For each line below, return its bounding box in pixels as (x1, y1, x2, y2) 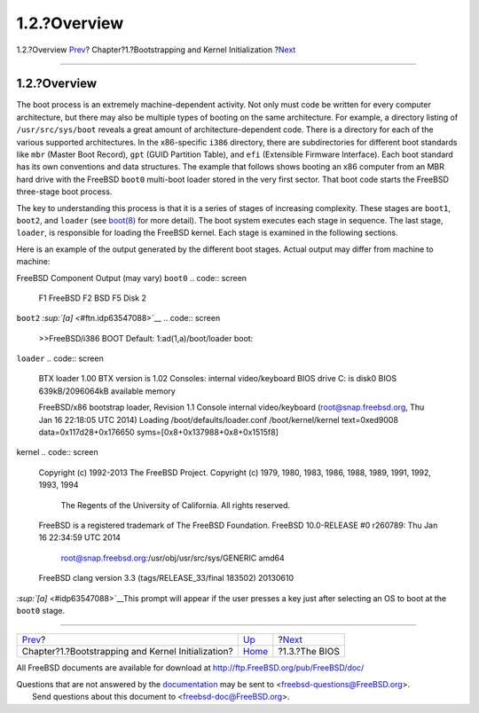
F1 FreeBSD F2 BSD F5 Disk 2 (38, 293, 146, 303)
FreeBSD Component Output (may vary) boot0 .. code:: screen (16, 272, 247, 283)
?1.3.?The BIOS (278, 646, 341, 658)
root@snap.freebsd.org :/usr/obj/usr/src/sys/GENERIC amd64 (60, 552, 286, 563)
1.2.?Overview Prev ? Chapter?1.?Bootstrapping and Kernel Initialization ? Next (16, 44, 296, 55)
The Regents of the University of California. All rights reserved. (60, 499, 291, 510)
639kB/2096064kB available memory (38, 386, 177, 396)
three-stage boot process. (16, 186, 113, 197)
